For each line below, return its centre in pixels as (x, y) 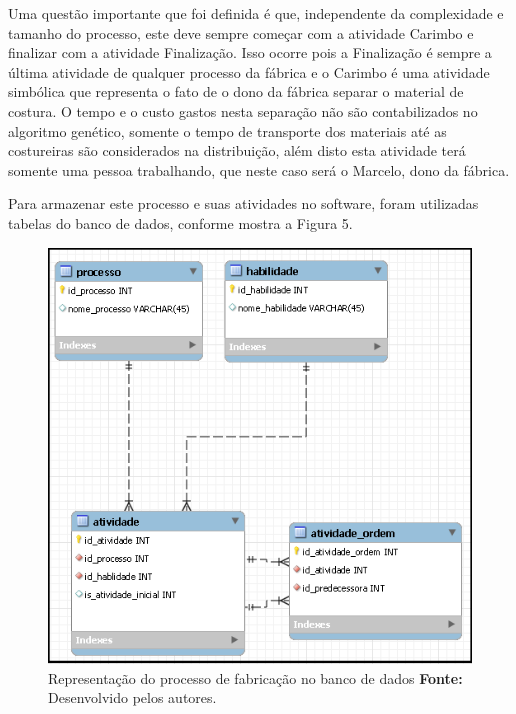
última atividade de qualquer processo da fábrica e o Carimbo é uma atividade (249, 71)
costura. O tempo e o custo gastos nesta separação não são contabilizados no (243, 110)
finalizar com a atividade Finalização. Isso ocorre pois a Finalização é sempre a (250, 52)
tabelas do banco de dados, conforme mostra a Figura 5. (180, 222)
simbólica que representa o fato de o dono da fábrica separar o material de (236, 91)
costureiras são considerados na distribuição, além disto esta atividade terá (237, 150)
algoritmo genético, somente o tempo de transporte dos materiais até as (227, 130)
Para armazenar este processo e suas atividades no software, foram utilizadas (243, 203)
